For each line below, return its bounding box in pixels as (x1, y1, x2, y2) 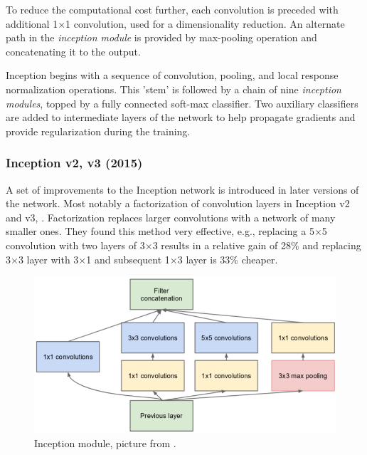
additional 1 (6, 16, 58, 31)
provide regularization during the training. (6, 123, 191, 138)
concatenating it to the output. (6, 43, 141, 58)
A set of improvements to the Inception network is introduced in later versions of (6, 182, 359, 197)
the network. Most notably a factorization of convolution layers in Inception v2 (6, 196, 350, 211)
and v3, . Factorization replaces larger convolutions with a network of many (6, 209, 336, 224)
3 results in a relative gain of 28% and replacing (152, 237, 361, 252)
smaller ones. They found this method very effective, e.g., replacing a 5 (6, 224, 314, 239)
